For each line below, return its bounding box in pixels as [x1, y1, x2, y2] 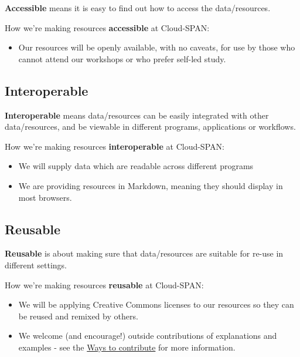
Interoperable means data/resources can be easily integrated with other [5, 109, 269, 121]
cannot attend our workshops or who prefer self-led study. [18, 52, 226, 65]
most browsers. [18, 191, 72, 203]
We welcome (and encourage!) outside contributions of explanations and [18, 329, 277, 342]
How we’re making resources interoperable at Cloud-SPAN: [5, 140, 224, 152]
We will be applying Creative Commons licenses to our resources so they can [18, 298, 294, 311]
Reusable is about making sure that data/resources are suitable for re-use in [5, 247, 284, 260]
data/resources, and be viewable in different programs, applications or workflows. [5, 120, 296, 133]
